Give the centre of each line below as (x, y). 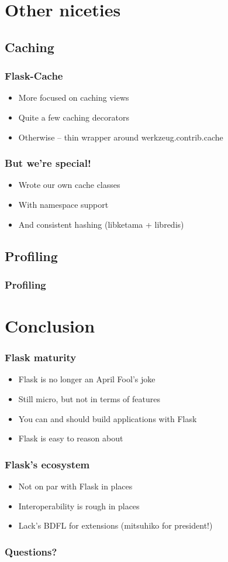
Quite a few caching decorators (74, 117)
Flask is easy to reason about (71, 438)
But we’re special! (48, 163)
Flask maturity (41, 357)
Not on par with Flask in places (75, 486)
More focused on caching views (74, 97)
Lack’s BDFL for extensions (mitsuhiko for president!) (115, 525)
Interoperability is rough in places (79, 506)
